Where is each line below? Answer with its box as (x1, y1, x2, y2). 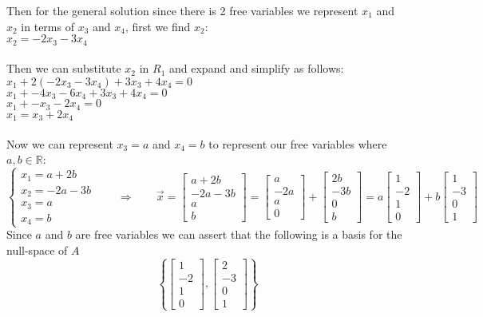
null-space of (6, 242, 68, 258)
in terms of (21, 18, 74, 34)
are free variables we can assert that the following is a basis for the (75, 226, 402, 243)
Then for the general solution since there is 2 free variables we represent (6, 2, 358, 18)
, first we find (125, 18, 191, 34)
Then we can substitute (6, 60, 121, 77)
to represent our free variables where (208, 135, 387, 152)
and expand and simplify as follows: (169, 60, 344, 77)
